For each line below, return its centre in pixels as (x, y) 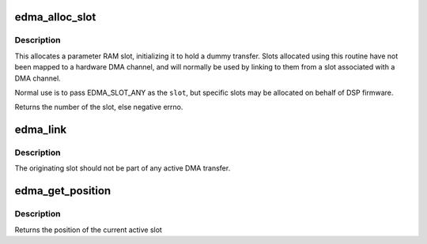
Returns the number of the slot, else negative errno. (99, 107)
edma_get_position (63, 191)
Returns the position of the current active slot (88, 230)
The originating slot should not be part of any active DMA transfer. (123, 168)
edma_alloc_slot (55, 17)
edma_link (41, 130)
